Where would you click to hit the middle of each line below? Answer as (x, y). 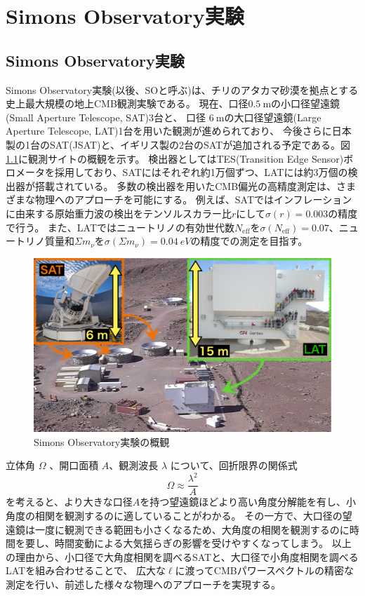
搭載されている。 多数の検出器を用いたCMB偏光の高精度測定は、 (186, 185)
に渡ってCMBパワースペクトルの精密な (264, 570)
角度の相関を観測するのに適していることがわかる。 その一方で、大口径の (174, 516)
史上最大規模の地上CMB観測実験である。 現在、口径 (127, 103)
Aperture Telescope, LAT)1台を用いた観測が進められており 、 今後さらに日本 (179, 131)
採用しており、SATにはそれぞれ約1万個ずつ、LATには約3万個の (201, 172)
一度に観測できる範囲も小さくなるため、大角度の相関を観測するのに (192, 529)
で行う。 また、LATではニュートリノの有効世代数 (120, 227)
